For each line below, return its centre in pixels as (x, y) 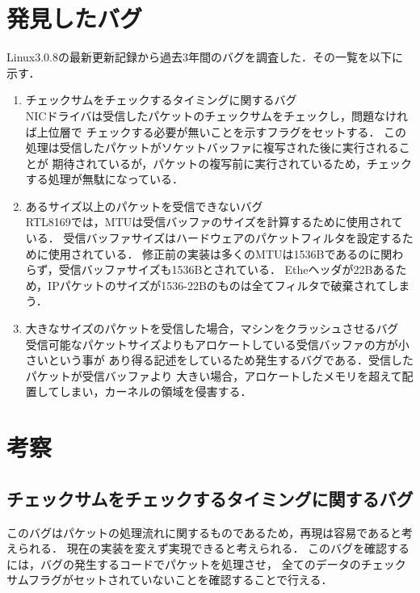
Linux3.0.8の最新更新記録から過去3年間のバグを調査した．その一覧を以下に (205, 57)
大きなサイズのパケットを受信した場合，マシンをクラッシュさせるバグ (212, 328)
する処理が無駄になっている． (105, 179)
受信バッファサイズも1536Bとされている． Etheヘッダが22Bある (227, 269)
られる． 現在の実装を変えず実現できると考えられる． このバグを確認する (214, 548)
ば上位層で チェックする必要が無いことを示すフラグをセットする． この (216, 131)
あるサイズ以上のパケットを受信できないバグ (144, 206)
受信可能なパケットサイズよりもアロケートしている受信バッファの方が (212, 344)
